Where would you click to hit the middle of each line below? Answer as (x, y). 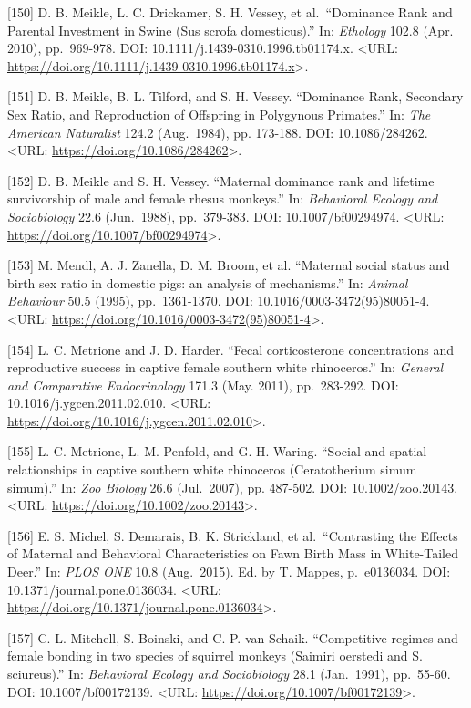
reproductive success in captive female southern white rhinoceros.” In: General (225, 367)
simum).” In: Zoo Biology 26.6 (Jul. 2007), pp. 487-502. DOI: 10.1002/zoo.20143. (233, 487)
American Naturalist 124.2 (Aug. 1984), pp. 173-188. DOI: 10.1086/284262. (218, 132)
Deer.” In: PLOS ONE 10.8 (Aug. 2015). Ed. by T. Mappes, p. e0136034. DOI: (229, 572)
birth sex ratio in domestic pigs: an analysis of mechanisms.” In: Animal (208, 282)
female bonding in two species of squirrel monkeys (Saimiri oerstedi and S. (215, 656)
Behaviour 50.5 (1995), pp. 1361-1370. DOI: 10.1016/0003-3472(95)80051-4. (219, 301)
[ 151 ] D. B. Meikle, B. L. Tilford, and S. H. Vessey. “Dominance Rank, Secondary (235, 96)
